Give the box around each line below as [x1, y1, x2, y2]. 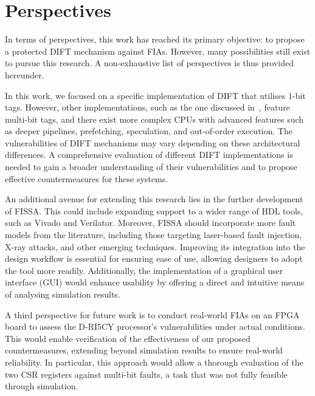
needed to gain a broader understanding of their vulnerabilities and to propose [5, 160, 297, 173]
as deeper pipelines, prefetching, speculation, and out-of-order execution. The [5, 125, 292, 137]
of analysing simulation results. [5, 288, 120, 300]
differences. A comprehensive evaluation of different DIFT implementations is [5, 148, 293, 161]
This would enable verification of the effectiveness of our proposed [5, 332, 251, 344]
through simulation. [5, 380, 78, 392]
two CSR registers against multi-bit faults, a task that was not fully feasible [5, 367, 288, 380]
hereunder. [5, 68, 44, 81]
